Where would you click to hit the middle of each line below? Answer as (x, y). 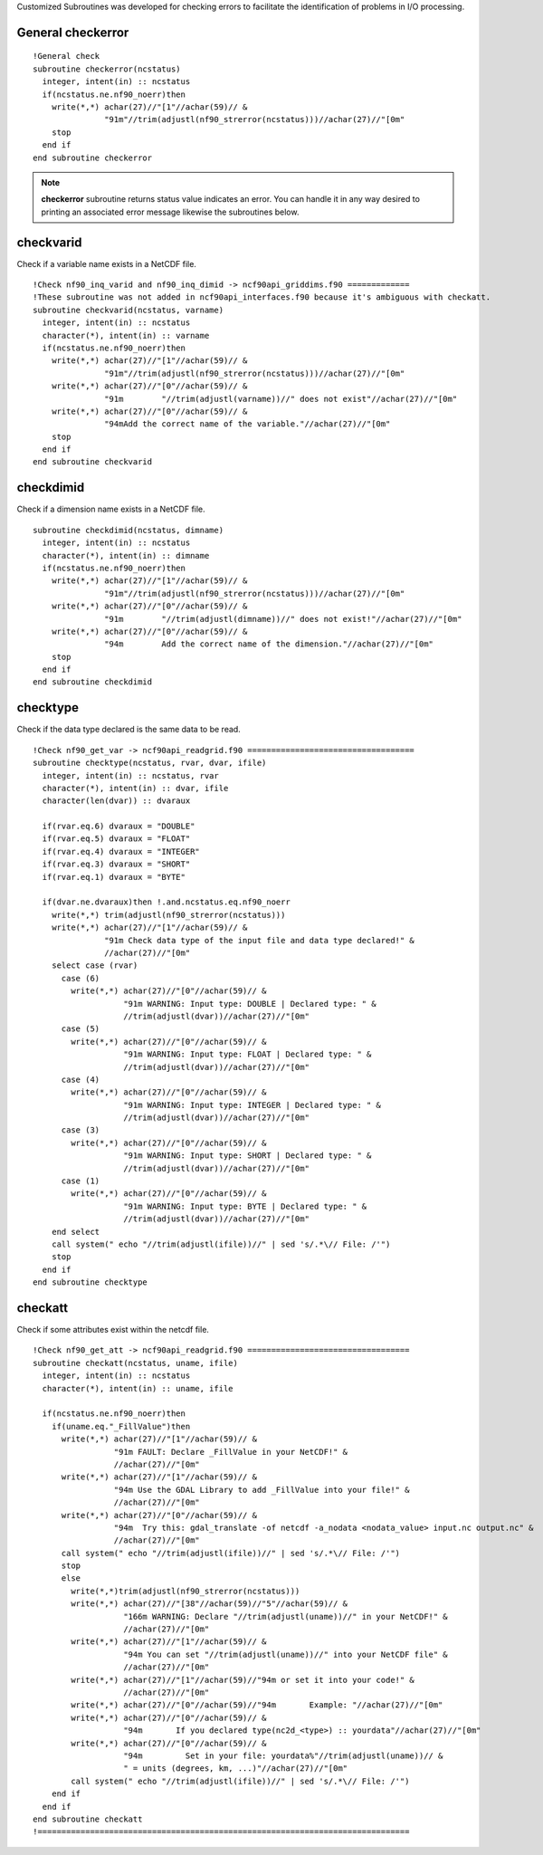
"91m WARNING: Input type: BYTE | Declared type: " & (245, 1206)
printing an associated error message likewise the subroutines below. (170, 212)
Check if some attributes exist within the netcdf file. (113, 1330)
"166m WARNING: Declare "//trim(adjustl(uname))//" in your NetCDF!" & (286, 1616)
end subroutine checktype (90, 1282)
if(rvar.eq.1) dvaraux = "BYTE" (114, 877)
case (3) (81, 1130)
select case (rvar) (95, 966)
